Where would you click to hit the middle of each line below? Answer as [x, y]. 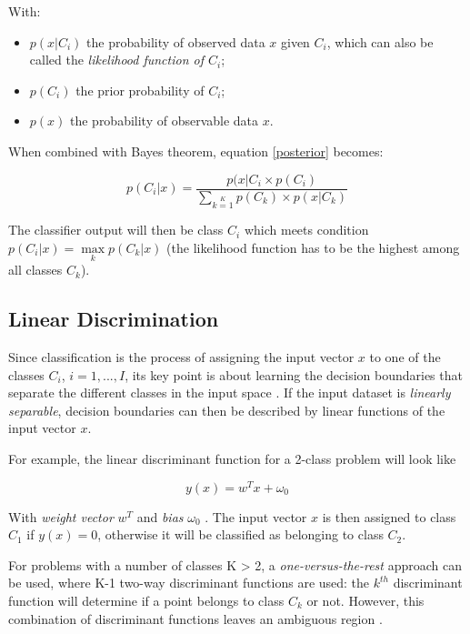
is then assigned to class [389, 516]
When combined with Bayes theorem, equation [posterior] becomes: [196, 151]
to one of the [405, 356]
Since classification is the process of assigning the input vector [181, 356]
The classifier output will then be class [116, 230]
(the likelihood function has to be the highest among [313, 247]
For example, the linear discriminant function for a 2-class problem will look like [232, 458]
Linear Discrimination [114, 319]
